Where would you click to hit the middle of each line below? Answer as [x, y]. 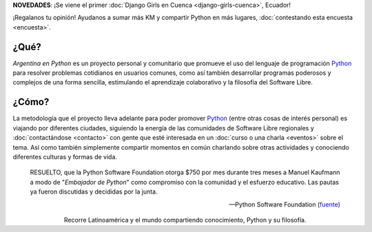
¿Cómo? [31, 102]
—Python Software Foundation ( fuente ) [284, 204]
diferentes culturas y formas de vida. [65, 156]
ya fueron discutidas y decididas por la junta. [94, 192]
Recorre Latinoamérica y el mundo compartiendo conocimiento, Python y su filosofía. [185, 220]
